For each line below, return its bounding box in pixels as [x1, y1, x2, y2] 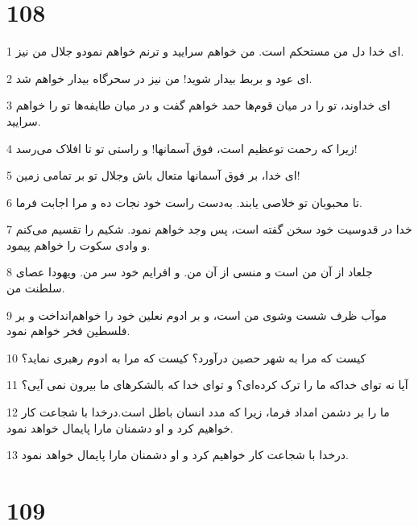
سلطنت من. [6, 280, 65, 296]
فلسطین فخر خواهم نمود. [6, 322, 130, 339]
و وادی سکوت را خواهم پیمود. [6, 236, 151, 253]
